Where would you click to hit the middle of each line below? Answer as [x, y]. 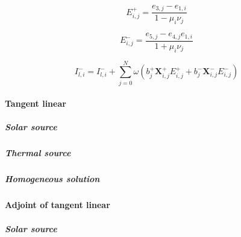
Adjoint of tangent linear [58, 205]
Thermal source [38, 153]
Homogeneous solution [52, 179]
